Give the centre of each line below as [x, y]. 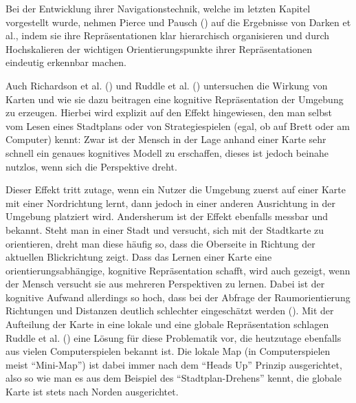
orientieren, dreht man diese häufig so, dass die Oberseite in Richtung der [160, 243]
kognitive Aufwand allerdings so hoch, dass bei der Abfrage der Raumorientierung [178, 297]
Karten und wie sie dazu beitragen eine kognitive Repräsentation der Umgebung [175, 99]
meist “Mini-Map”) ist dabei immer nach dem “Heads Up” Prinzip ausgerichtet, [174, 364]
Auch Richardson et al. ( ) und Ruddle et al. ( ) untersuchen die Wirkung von [167, 85]
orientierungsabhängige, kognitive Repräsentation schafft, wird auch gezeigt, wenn [178, 270]
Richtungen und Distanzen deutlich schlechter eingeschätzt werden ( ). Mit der [170, 311]
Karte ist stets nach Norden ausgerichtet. [92, 392]
